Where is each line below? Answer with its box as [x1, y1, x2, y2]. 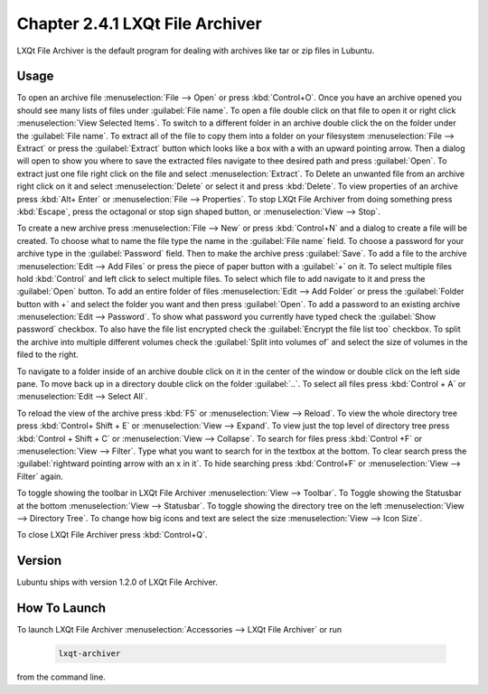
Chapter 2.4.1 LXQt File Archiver [16, 14, 262, 33]
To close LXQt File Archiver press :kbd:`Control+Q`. [16, 530, 208, 540]
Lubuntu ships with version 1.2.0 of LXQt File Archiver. [16, 577, 219, 587]
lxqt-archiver [58, 649, 121, 659]
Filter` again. [16, 471, 63, 482]
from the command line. [16, 671, 106, 682]
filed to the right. [16, 349, 79, 361]
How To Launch [16, 601, 106, 616]
